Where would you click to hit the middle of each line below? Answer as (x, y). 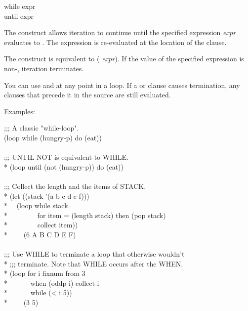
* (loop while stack (36, 205)
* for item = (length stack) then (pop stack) (85, 215)
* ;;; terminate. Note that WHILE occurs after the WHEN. (94, 263)
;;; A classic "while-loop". (41, 128)
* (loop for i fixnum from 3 (45, 273)
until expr (19, 16)
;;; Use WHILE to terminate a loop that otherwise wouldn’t (94, 254)
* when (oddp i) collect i (52, 283)
